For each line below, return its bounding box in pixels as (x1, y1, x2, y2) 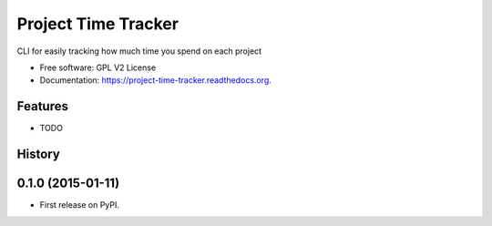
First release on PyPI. (39, 200, 120, 211)
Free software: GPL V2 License (39, 62, 157, 73)
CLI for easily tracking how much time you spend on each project (16, 46, 262, 56)
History (16, 147, 61, 162)
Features (16, 98, 68, 114)
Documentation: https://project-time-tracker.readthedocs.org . (39, 75, 272, 86)
